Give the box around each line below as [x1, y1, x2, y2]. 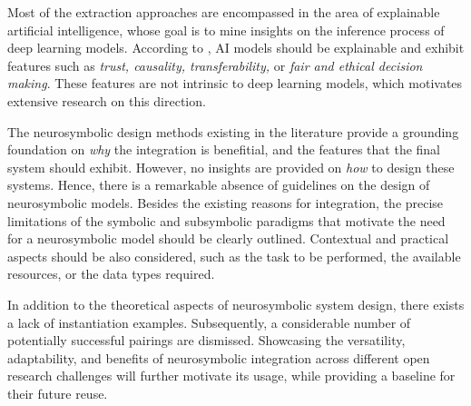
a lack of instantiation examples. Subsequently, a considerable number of [7, 312, 411, 332]
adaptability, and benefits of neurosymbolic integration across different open [7, 348, 430, 367]
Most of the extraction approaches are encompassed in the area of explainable [7, 3, 440, 21]
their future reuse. [7, 383, 108, 402]
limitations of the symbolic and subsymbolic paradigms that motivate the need [7, 211, 446, 230]
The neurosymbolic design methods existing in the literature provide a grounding [7, 122, 459, 141]
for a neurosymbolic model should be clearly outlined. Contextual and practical [7, 229, 449, 248]
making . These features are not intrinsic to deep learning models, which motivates [7, 74, 463, 93]
